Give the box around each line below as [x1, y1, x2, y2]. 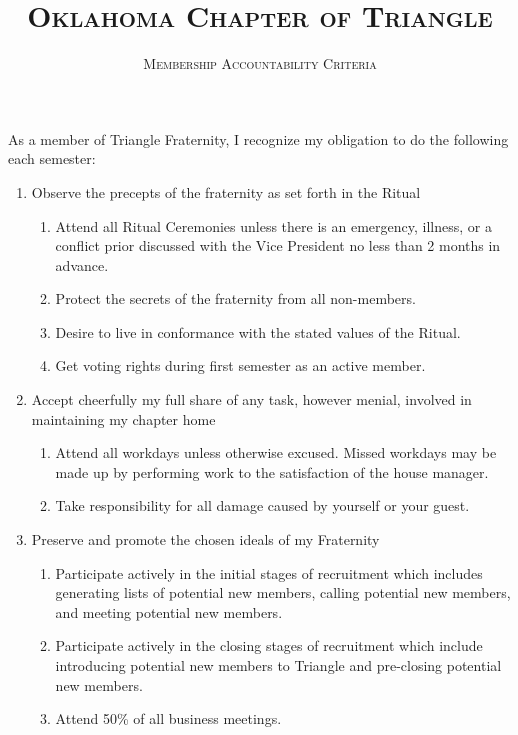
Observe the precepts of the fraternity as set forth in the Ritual [31, 181, 421, 202]
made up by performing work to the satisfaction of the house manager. [55, 461, 489, 482]
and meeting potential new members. [55, 601, 283, 622]
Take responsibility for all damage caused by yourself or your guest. [55, 495, 470, 516]
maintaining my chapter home [31, 408, 216, 429]
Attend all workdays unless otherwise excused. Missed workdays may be [55, 442, 497, 463]
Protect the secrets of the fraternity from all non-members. [55, 288, 416, 309]
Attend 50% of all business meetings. [55, 708, 282, 729]
